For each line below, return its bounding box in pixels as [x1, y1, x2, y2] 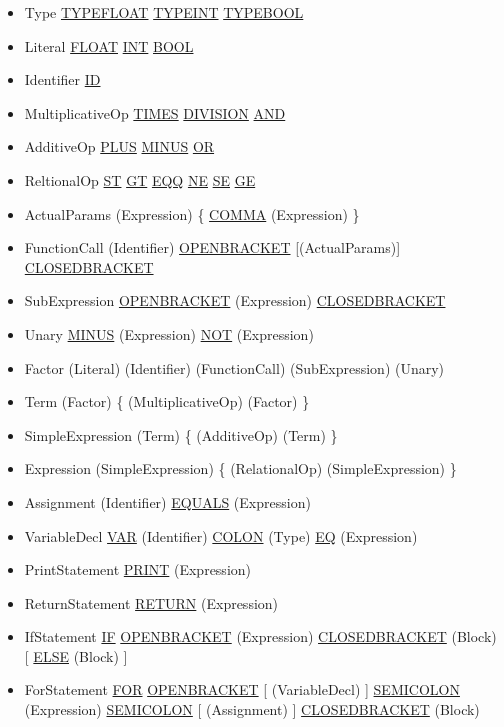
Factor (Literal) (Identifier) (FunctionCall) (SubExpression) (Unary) [24, 357, 445, 378]
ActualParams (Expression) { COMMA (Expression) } [24, 203, 360, 224]
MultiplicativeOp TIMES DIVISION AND [24, 102, 286, 123]
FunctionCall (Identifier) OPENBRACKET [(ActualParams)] [24, 237, 401, 258]
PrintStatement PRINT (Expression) [24, 559, 252, 580]
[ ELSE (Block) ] [24, 645, 128, 666]
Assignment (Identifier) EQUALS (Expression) [24, 491, 311, 512]
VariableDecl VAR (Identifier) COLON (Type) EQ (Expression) [24, 525, 418, 546]
